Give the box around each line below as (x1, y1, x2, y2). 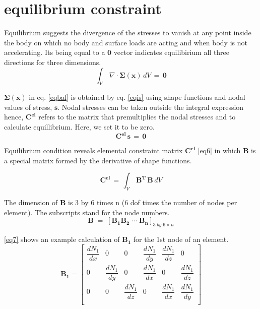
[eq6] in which (198, 145, 241, 156)
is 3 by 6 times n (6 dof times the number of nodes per (68, 197, 237, 208)
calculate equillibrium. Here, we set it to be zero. (4, 121, 155, 132)
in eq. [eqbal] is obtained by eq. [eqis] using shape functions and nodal (29, 92, 245, 102)
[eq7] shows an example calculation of (4, 234, 120, 244)
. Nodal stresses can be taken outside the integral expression (57, 101, 244, 112)
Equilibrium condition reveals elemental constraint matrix (4, 145, 183, 156)
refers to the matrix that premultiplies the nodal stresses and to (38, 111, 236, 122)
